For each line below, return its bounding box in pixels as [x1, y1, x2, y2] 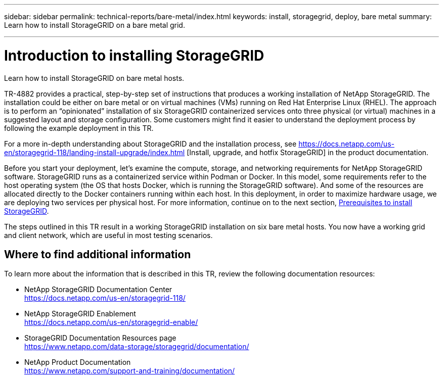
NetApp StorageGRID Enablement [24, 309, 136, 318]
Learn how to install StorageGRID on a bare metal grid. [4, 21, 185, 29]
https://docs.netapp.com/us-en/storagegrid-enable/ [24, 318, 198, 327]
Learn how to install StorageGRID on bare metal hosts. [4, 73, 185, 82]
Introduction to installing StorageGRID [4, 46, 264, 64]
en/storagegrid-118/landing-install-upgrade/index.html [4, 148, 185, 157]
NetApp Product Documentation [24, 358, 131, 367]
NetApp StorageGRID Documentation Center [24, 285, 172, 294]
